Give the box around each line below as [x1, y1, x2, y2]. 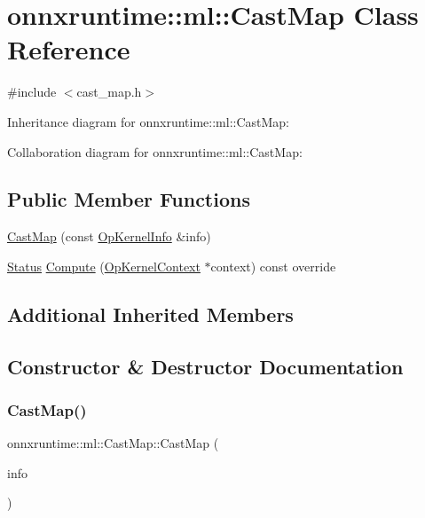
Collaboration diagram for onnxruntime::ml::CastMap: [7, 142, 303, 161]
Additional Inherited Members [7, 300, 294, 327]
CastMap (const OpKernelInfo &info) [7, 227, 211, 246]
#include [7, 82, 57, 101]
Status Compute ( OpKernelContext [7, 256, 201, 275]
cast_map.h [76, 82, 142, 101]
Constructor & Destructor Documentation [7, 352, 404, 380]
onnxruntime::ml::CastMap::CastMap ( [7, 434, 219, 452]
